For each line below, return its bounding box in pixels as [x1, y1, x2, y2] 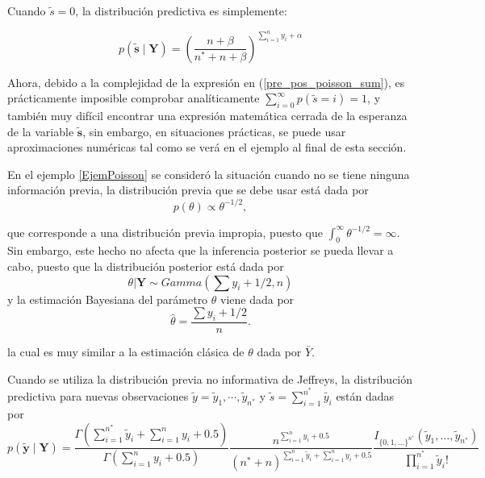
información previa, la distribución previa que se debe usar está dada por [7, 181, 369, 198]
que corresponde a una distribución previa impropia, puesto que [7, 223, 323, 240]
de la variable [7, 123, 74, 139]
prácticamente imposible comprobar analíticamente [7, 89, 260, 106]
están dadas [336, 388, 395, 405]
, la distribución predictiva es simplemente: [75, 2, 287, 19]
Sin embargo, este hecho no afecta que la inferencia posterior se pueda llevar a [7, 242, 394, 259]
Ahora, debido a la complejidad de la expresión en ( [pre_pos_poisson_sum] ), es [7, 73, 405, 90]
